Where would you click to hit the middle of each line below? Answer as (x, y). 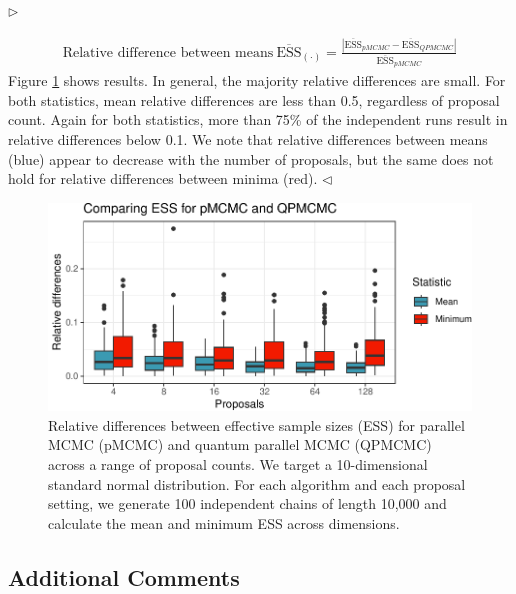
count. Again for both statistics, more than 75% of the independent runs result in (258, 119)
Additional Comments (124, 576)
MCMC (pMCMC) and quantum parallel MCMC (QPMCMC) (240, 444)
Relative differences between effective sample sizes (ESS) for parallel (256, 424)
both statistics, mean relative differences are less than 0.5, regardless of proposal (254, 99)
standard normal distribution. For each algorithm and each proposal (257, 483)
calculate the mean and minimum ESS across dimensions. (224, 522)
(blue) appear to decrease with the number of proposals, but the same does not (251, 158)
